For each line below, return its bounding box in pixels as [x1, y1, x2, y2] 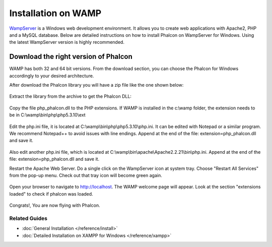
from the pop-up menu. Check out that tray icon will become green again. [9, 172, 162, 178]
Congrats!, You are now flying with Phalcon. [9, 202, 100, 209]
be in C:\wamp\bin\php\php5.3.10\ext [9, 112, 86, 118]
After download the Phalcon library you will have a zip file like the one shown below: [9, 82, 184, 88]
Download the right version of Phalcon [9, 52, 133, 61]
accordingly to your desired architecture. [9, 73, 94, 79]
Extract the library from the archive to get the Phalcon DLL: [9, 93, 132, 99]
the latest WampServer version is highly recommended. [9, 39, 124, 45]
